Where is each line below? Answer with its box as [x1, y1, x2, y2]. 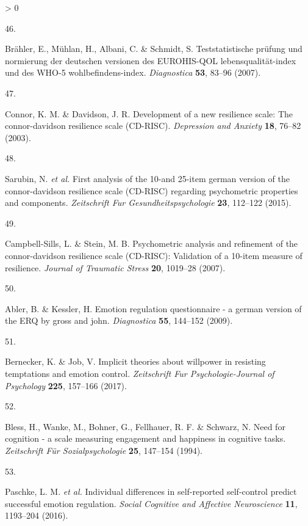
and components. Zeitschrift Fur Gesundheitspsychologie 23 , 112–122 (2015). [5, 196, 292, 209]
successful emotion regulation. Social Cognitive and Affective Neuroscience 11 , [5, 497, 298, 510]
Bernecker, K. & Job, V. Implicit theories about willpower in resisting [5, 355, 266, 368]
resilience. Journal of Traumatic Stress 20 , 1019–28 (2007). [5, 261, 226, 274]
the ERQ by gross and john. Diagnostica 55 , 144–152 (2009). [5, 314, 233, 327]
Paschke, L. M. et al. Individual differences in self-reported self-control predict [5, 485, 297, 498]
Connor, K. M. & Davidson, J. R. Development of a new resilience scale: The [5, 107, 293, 120]
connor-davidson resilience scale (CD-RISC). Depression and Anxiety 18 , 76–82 [5, 119, 301, 132]
